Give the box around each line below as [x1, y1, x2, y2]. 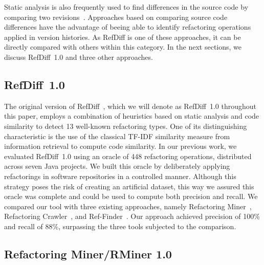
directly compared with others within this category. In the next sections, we [4, 41, 242, 52]
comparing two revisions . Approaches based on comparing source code [4, 11, 228, 22]
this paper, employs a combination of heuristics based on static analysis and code [4, 111, 259, 121]
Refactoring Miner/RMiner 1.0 [4, 246, 172, 261]
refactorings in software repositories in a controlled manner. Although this [4, 170, 236, 181]
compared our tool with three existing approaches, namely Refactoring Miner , [4, 201, 252, 211]
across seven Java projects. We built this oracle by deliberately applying [4, 161, 230, 171]
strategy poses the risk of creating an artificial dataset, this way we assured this [4, 181, 254, 191]
